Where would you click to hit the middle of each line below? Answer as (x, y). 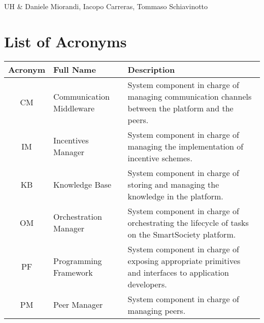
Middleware (74, 108)
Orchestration (78, 217)
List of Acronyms (65, 41)
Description (151, 69)
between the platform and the (180, 108)
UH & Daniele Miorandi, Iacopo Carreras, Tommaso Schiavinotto (106, 6)
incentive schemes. (160, 158)
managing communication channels (190, 96)
